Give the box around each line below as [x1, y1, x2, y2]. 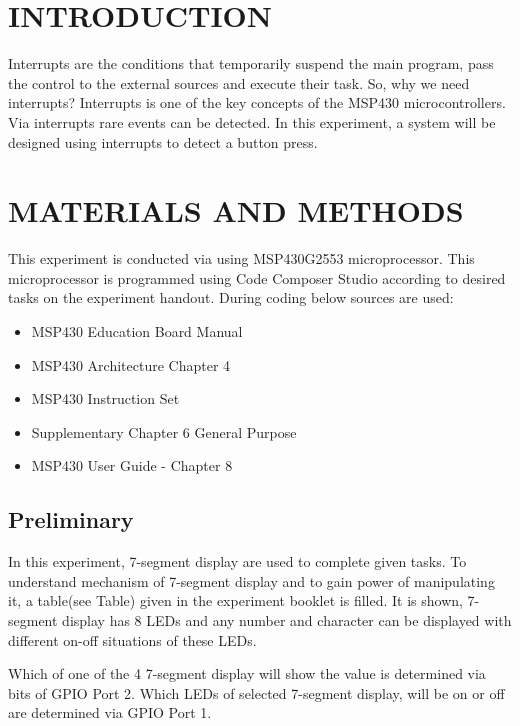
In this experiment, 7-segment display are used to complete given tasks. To [8, 551, 467, 572]
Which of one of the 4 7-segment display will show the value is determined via [8, 663, 486, 684]
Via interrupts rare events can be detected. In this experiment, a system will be [8, 111, 496, 132]
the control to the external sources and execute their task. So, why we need [8, 72, 470, 93]
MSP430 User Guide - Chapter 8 [31, 455, 233, 476]
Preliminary [8, 504, 134, 535]
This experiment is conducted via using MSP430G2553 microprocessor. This [8, 248, 475, 269]
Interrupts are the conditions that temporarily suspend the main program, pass [8, 53, 494, 74]
